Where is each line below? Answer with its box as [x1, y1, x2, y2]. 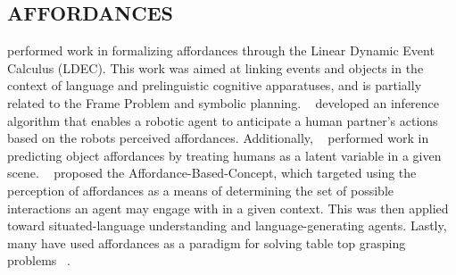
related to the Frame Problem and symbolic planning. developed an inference [7, 93, 440, 112]
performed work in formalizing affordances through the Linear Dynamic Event [7, 41, 435, 60]
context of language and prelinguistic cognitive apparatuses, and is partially [7, 76, 422, 95]
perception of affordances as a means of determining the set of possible [7, 180, 394, 199]
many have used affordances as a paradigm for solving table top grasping [7, 233, 406, 252]
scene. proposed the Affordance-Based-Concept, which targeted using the [7, 163, 417, 182]
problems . [7, 251, 70, 270]
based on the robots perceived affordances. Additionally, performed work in [7, 129, 429, 147]
